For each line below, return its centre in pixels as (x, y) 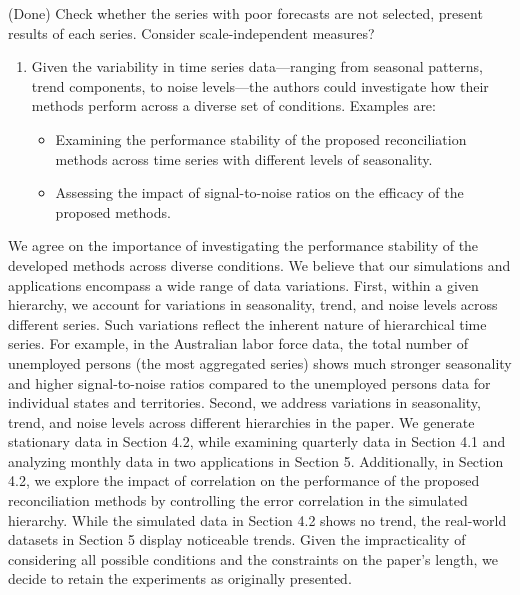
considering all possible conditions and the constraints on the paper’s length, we (253, 558)
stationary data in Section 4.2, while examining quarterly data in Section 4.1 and (257, 441)
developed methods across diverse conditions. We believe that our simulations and (259, 264)
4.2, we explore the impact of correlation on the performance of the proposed (244, 480)
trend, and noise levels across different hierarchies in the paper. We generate (241, 421)
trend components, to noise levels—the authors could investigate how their (260, 85)
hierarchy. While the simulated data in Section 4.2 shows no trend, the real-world (257, 519)
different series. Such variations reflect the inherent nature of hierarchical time (247, 323)
